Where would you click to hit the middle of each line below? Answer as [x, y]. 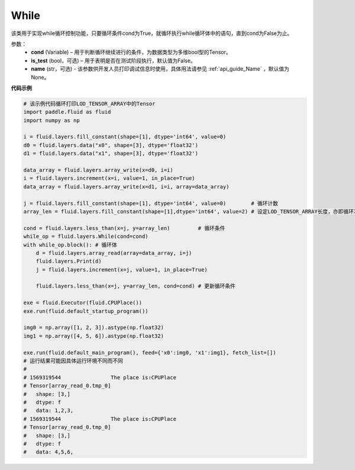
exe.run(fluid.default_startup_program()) [86, 311]
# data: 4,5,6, [49, 452]
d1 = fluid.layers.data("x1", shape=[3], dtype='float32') [111, 154]
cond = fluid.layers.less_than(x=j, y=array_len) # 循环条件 [124, 228]
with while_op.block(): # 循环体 [70, 245]
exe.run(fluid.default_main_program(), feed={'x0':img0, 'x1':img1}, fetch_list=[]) [150, 352]
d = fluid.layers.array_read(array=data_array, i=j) [114, 253]
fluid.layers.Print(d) [69, 261]
